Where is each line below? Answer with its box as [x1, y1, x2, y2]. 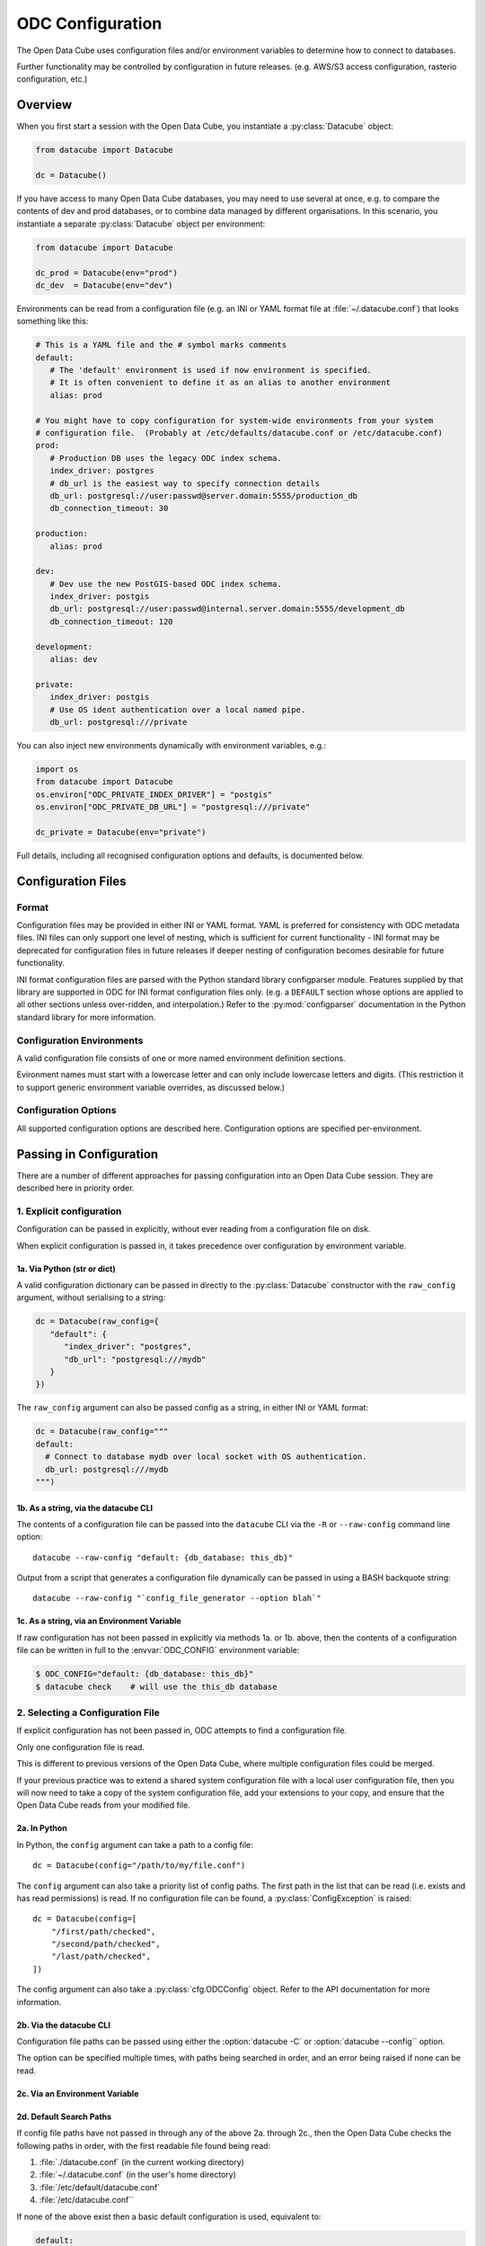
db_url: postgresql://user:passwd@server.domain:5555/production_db [49, 491, 358, 500]
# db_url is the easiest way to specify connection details [49, 478, 321, 489]
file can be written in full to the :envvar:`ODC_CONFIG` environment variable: [16, 1645, 300, 1656]
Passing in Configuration [16, 1146, 159, 1162]
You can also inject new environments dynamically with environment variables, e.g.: [16, 739, 327, 750]
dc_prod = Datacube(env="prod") [35, 268, 179, 278]
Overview [16, 97, 73, 112]
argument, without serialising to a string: [16, 1292, 166, 1303]
